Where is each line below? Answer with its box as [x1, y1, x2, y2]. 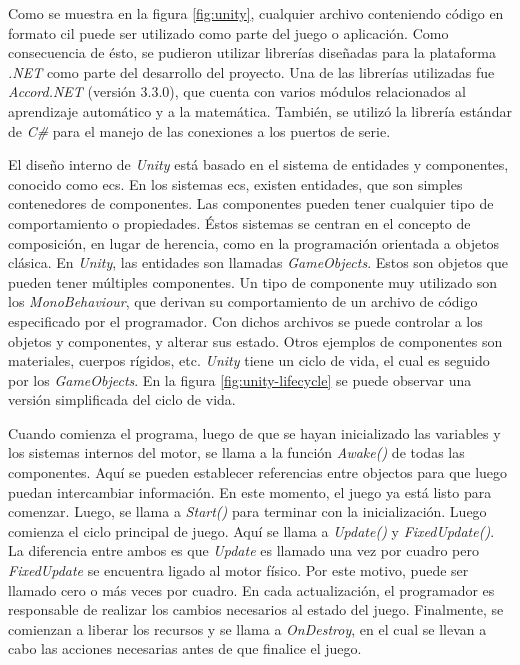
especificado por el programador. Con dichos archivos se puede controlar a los [8, 310, 483, 331]
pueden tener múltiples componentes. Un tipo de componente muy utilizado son [8, 271, 498, 292]
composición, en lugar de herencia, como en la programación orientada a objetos [8, 232, 500, 253]
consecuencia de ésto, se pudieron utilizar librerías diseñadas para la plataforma [8, 42, 496, 63]
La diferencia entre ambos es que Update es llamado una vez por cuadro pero [8, 540, 480, 561]
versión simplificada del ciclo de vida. [8, 389, 236, 410]
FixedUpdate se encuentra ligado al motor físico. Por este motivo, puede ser [8, 560, 469, 581]
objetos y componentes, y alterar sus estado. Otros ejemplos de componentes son [8, 330, 503, 351]
